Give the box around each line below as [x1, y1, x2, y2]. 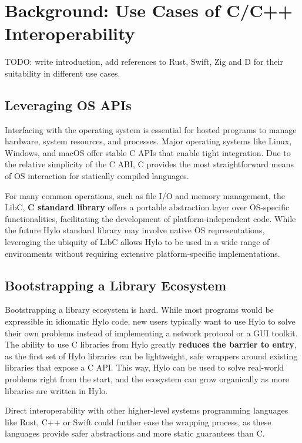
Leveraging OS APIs [5, 95, 132, 114]
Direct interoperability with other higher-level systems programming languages [5, 404, 288, 416]
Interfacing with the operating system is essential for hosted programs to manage [5, 123, 297, 135]
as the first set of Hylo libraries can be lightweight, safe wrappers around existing [5, 349, 298, 362]
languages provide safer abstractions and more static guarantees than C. [5, 427, 265, 439]
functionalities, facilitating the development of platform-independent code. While [5, 212, 296, 224]
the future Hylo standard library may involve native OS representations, [5, 224, 265, 236]
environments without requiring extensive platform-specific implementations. [5, 247, 280, 259]
